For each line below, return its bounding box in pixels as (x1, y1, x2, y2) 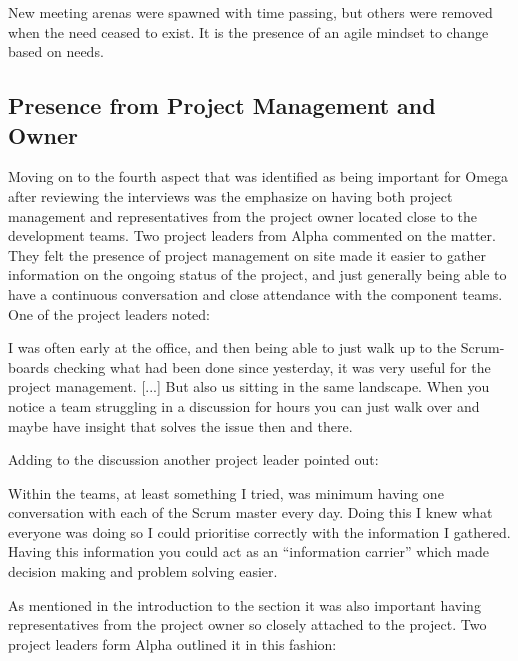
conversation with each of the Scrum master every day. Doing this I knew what (8, 502, 493, 523)
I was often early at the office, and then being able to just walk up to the (8, 337, 457, 358)
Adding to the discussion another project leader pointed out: (8, 449, 379, 470)
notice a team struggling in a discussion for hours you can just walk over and (8, 395, 480, 416)
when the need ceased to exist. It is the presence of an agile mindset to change (8, 21, 489, 42)
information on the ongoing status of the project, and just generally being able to (8, 264, 507, 285)
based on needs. (8, 41, 104, 62)
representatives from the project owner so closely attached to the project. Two (8, 614, 487, 635)
